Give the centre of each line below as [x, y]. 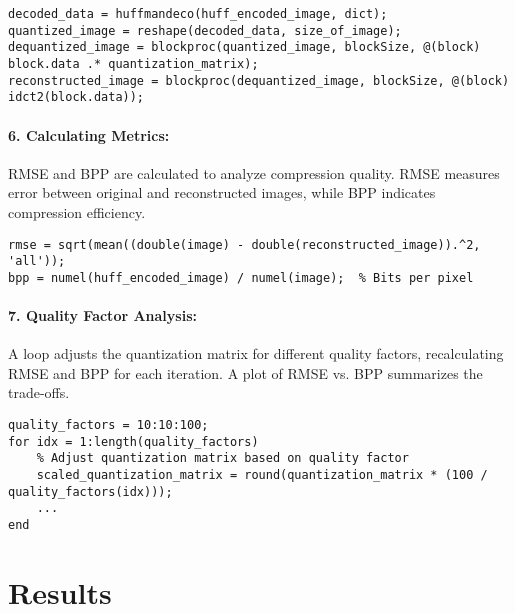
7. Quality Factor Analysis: [102, 315]
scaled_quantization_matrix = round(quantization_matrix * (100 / [262, 475]
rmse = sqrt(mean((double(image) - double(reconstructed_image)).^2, [244, 244]
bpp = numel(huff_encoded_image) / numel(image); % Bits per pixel [241, 277]
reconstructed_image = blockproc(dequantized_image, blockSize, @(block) [259, 80]
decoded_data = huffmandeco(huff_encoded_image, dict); [198, 14]
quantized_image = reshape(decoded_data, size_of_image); [205, 30]
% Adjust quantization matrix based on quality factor [222, 458]
